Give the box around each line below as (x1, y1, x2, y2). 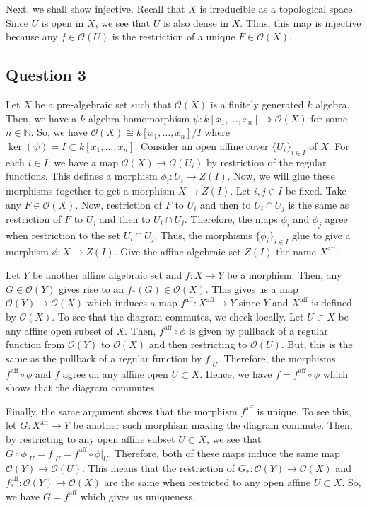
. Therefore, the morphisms (218, 350, 336, 365)
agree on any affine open (62, 366, 168, 381)
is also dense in (163, 15, 228, 30)
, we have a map (47, 154, 119, 169)
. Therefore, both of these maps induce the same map (108, 445, 340, 460)
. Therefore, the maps (184, 212, 278, 226)
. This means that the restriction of (81, 461, 235, 475)
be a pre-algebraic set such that (35, 96, 172, 111)
